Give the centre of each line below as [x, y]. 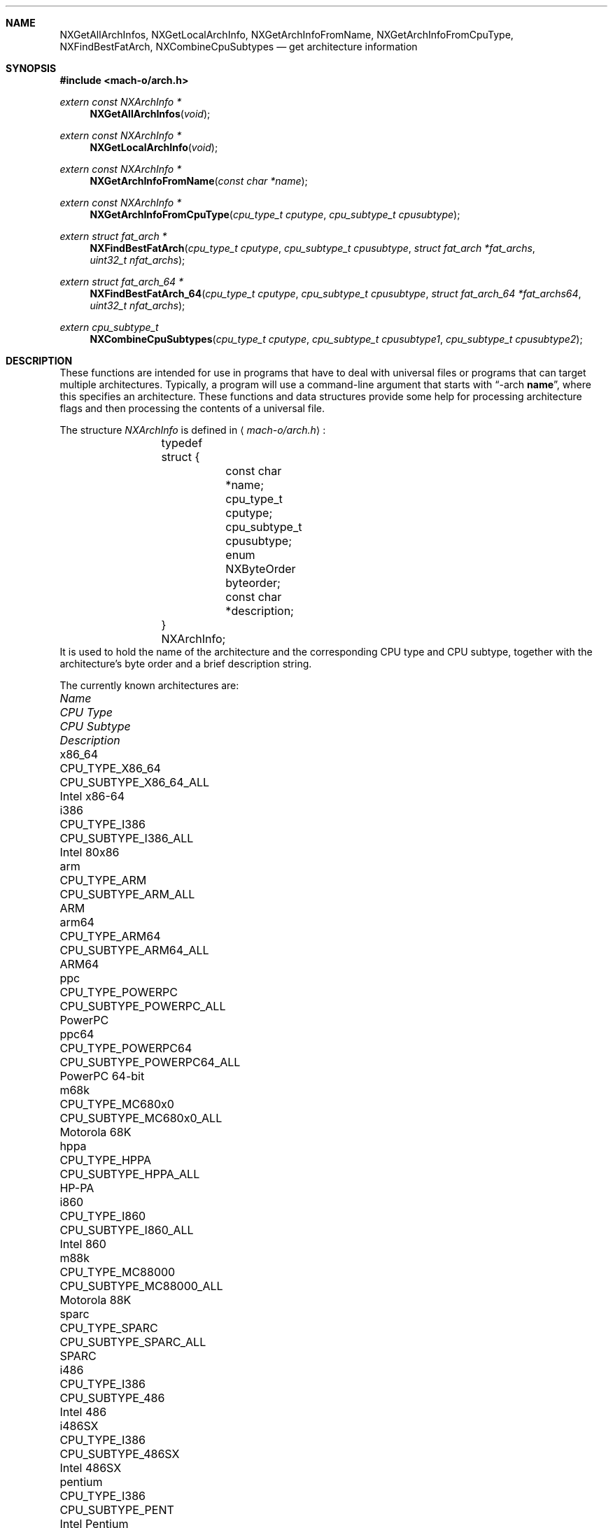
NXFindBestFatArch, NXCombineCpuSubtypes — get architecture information [239, 47]
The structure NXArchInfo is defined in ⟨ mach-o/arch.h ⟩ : [193, 430]
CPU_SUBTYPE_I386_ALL [127, 838]
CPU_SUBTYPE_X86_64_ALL [135, 782]
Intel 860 [83, 1244]
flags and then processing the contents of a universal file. [192, 408]
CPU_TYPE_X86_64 [110, 768]
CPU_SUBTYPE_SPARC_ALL [133, 1342]
